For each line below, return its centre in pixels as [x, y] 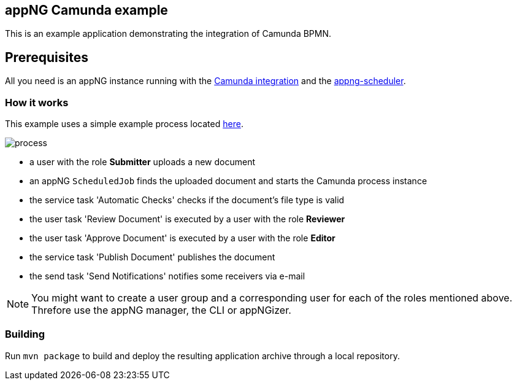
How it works [37, 102]
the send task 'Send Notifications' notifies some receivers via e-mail [167, 276]
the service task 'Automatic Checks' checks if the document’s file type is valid [187, 200]
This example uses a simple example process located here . [124, 124]
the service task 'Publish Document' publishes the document [152, 257]
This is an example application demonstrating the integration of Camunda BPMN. [168, 34]
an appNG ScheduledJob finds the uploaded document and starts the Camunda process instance [228, 181]
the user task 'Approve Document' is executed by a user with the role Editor [182, 238]
